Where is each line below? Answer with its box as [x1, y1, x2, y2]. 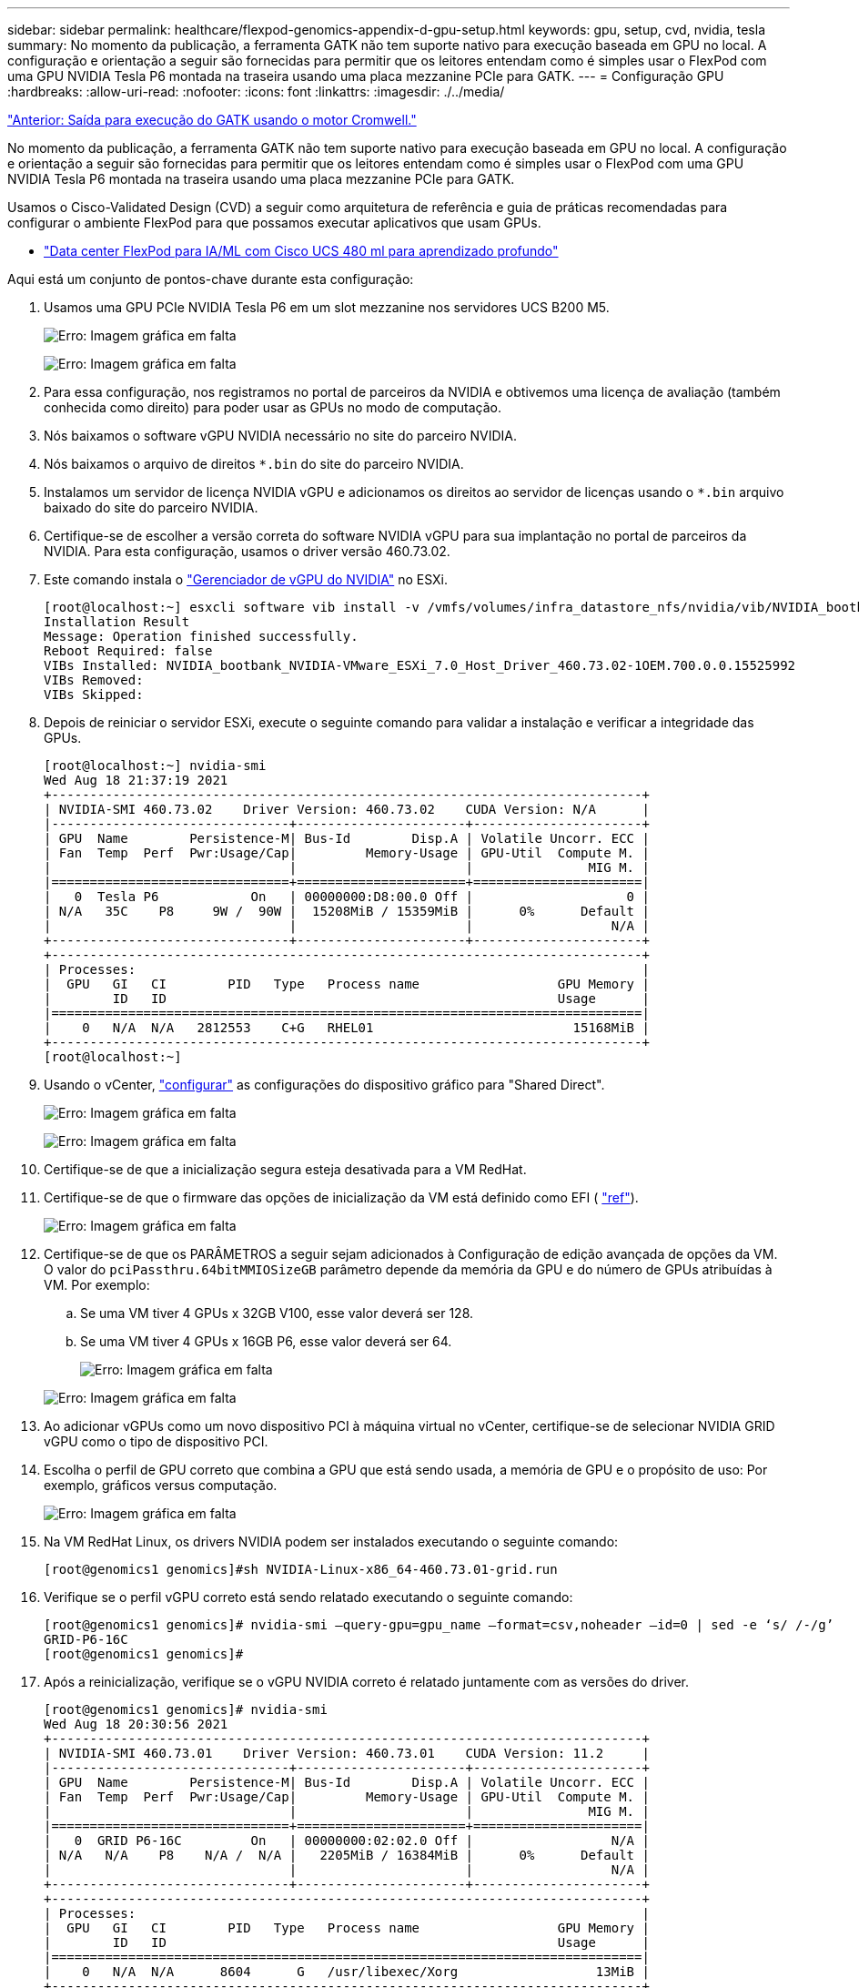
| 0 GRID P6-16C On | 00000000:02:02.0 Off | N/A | [44, 1833, 650, 1848]
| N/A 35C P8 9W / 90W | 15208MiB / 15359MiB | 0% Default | [44, 904, 650, 918]
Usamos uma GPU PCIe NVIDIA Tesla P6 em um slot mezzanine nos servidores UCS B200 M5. [44, 299, 610, 315]
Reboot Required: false [44, 644, 213, 658]
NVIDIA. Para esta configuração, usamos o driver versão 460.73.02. [44, 543, 450, 559]
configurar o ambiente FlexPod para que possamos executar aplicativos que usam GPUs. [7, 215, 541, 230]
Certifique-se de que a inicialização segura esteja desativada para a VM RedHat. [44, 1161, 527, 1177]
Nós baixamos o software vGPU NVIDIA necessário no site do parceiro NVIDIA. [44, 428, 518, 443]
